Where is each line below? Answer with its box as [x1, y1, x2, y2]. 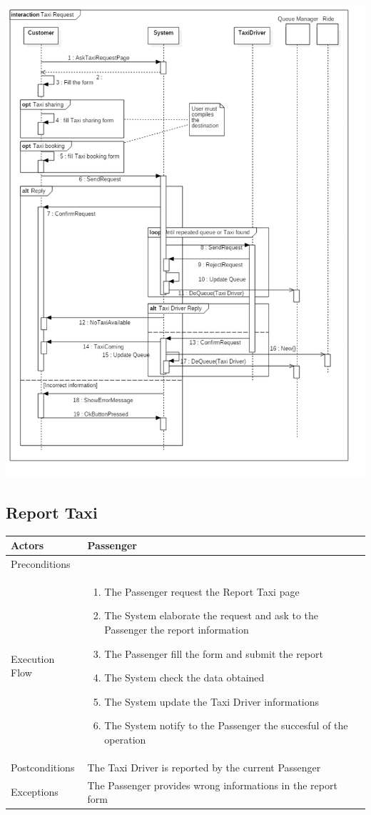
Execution [11, 651, 55, 666]
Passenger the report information [104, 621, 249, 636]
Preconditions [11, 556, 71, 571]
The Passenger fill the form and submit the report [104, 646, 323, 661]
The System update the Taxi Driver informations [104, 694, 320, 709]
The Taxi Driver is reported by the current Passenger [87, 759, 321, 774]
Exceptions [11, 784, 59, 799]
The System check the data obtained [104, 670, 265, 685]
